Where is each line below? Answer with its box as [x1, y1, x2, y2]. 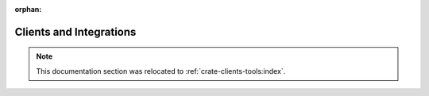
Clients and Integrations [14, 25, 137, 39]
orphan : [14, 5, 42, 13]
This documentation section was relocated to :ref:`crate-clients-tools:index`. [36, 66, 286, 75]
